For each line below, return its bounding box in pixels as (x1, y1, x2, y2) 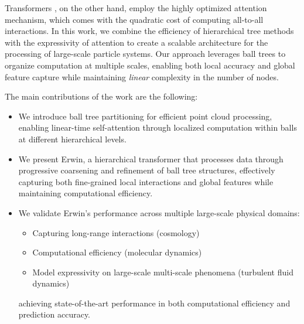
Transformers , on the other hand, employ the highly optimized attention (5, 2, 267, 13)
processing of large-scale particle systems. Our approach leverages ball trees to (5, 47, 286, 60)
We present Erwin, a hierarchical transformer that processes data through (18, 152, 283, 165)
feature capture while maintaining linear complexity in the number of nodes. (5, 70, 279, 83)
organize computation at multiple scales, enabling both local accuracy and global (5, 59, 295, 71)
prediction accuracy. (18, 308, 91, 320)
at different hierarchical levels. (18, 132, 127, 145)
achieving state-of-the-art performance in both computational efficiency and (18, 296, 291, 309)
